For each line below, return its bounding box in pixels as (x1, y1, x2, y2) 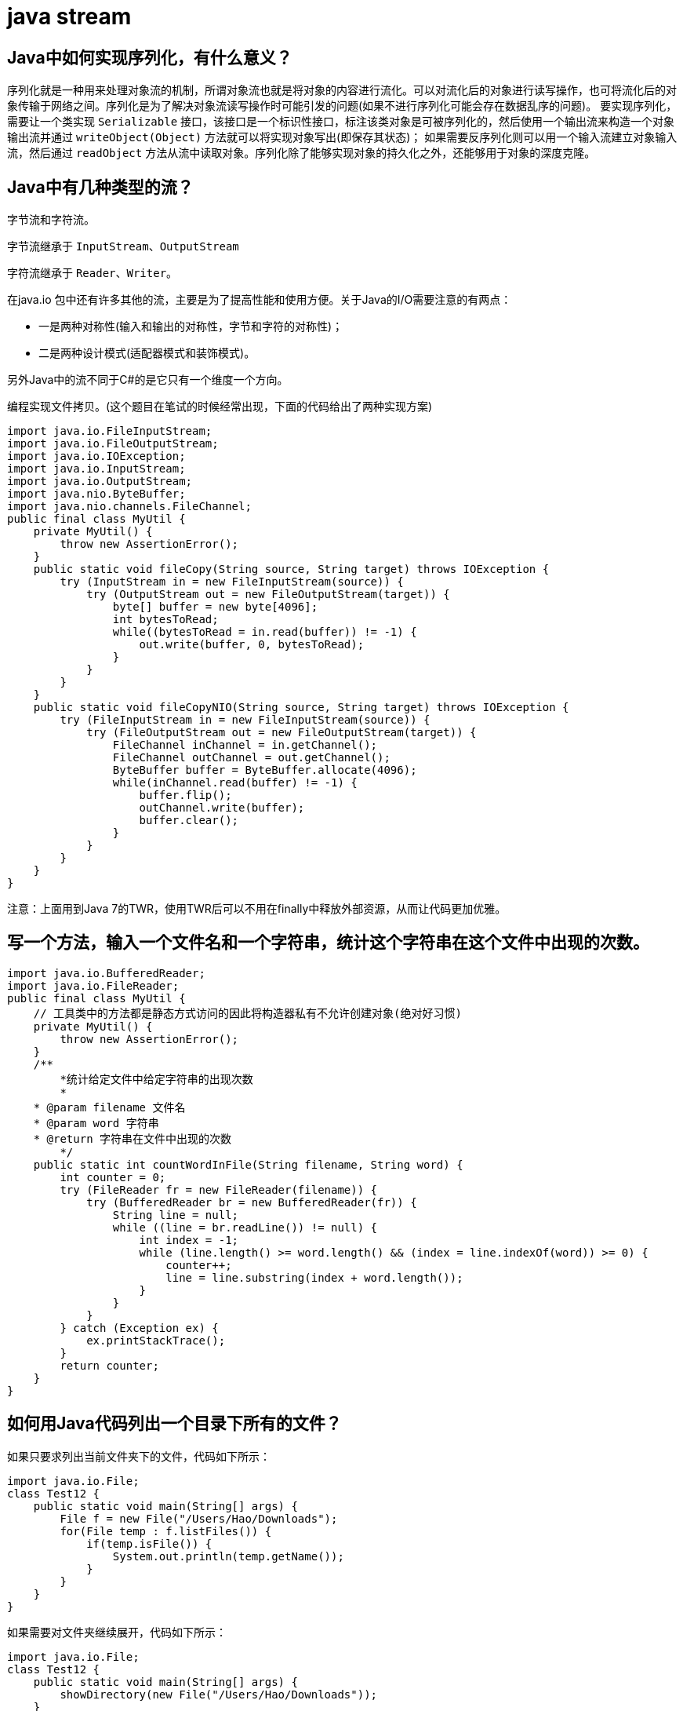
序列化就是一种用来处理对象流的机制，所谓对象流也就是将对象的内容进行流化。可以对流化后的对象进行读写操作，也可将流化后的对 (7, 83, 677, 97)
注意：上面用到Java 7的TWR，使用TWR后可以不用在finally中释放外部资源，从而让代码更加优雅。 (7, 902, 507, 916)
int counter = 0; (60, 1170, 166, 1184)
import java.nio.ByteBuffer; (7, 487, 186, 501)
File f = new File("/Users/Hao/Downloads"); (60, 1512, 338, 1525)
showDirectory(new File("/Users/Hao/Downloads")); (60, 1687, 378, 1701)
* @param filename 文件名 (33, 1100, 186, 1114)
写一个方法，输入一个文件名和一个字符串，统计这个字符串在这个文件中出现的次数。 (7, 932, 649, 953)
